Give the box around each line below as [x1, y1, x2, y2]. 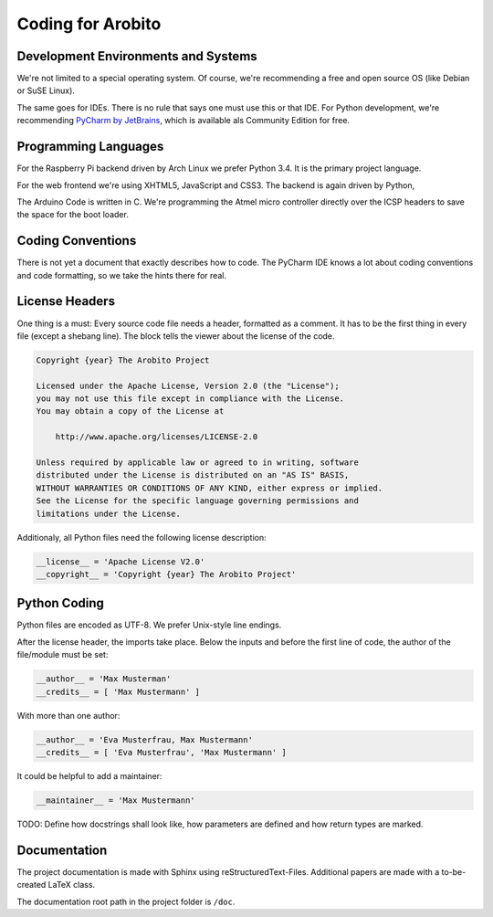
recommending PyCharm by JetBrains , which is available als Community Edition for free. [16, 115, 351, 126]
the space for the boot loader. [16, 209, 130, 220]
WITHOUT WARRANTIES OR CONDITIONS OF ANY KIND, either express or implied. [36, 482, 383, 493]
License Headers [16, 293, 116, 310]
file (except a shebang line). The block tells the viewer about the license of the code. [16, 330, 335, 342]
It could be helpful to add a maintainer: [16, 770, 163, 781]
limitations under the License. [36, 508, 182, 519]
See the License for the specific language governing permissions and [36, 496, 360, 506]
